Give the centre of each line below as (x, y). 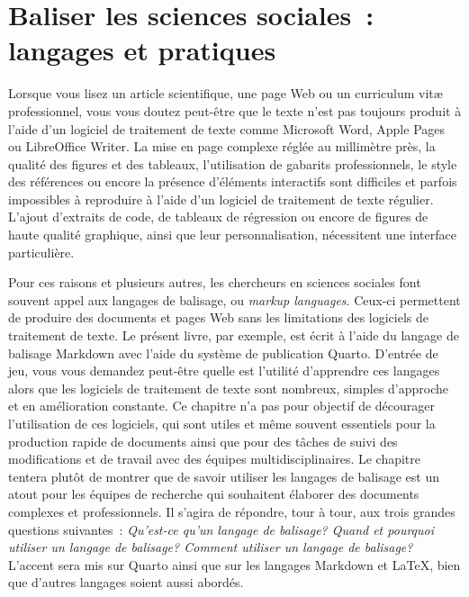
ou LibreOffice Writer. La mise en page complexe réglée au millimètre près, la (222, 146)
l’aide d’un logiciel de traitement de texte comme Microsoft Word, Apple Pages (227, 128)
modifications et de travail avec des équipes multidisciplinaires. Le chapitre (215, 459)
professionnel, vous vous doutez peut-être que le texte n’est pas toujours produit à (235, 110)
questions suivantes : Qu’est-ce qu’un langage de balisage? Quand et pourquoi (221, 529)
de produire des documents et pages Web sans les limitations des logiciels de (218, 317)
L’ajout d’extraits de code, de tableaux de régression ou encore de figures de (218, 217)
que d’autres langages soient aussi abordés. (126, 582)
